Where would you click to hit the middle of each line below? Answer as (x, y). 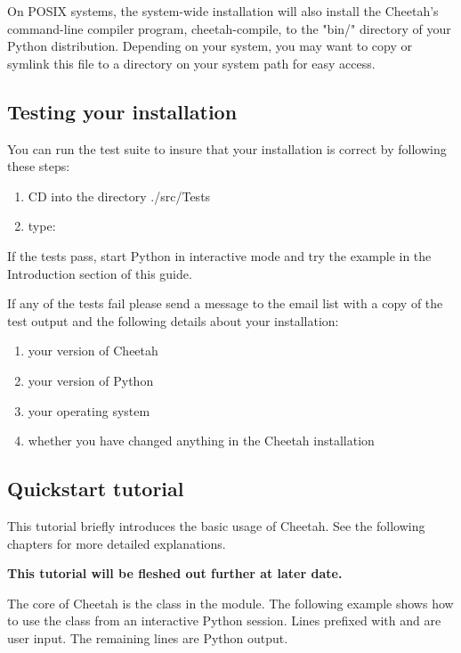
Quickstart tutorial (96, 489)
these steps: (39, 166)
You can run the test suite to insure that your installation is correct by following (227, 148)
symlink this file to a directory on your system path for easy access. (191, 63)
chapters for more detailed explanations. (117, 543)
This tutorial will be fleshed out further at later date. (175, 573)
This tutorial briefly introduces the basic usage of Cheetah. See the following (216, 525)
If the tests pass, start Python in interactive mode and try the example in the (219, 255)
